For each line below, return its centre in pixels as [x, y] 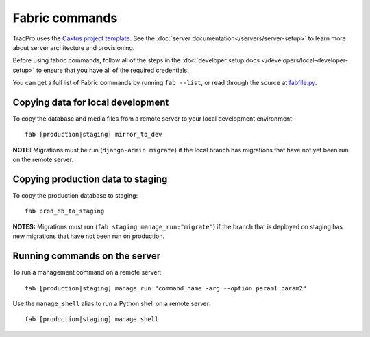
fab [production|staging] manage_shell [92, 319]
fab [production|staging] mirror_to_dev [94, 135]
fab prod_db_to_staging [65, 211]
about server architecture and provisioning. [74, 47]
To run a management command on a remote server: [87, 272]
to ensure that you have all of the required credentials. [112, 70]
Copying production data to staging [90, 179]
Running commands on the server [87, 256]
